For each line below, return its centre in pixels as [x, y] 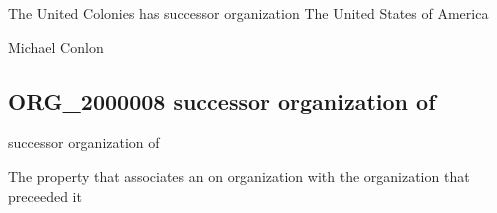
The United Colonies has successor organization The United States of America [248, 13]
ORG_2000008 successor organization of [222, 100]
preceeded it [45, 195]
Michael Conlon [56, 46]
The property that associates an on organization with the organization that [239, 175]
